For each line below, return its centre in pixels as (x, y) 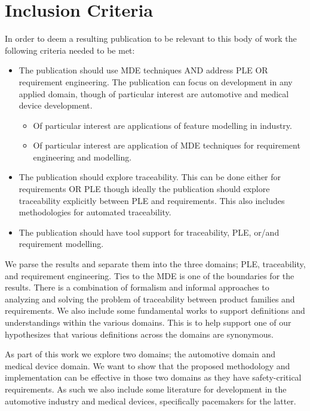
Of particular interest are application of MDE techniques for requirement (167, 145)
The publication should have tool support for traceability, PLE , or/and (149, 232)
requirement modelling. (61, 244)
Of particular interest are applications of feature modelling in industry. (162, 125)
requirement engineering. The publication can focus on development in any (156, 81)
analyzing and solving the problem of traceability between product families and (150, 299)
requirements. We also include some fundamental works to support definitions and (155, 310)
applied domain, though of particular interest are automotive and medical (154, 93)
